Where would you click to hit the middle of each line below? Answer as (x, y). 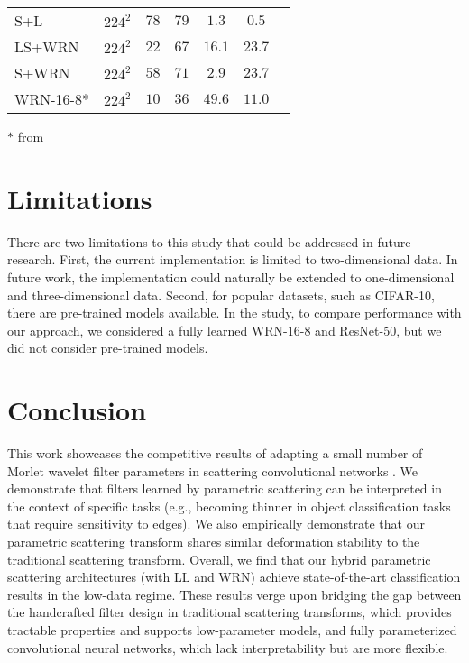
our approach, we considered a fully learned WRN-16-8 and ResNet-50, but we (225, 330)
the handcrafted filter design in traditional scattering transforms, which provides (230, 612)
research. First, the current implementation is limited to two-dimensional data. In (233, 259)
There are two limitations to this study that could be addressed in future (209, 241)
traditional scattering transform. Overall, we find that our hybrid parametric (219, 559)
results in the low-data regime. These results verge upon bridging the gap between (234, 594)
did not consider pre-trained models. (108, 348)
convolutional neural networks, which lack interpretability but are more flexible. (228, 647)
